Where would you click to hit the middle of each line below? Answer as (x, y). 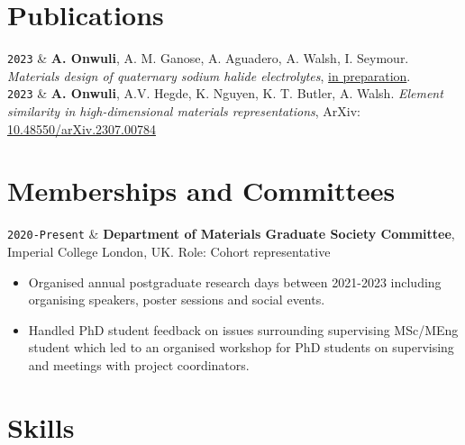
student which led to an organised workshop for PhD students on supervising (241, 347)
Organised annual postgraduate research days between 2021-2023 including (235, 282)
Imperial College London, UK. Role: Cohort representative (169, 251)
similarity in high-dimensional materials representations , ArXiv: (184, 111)
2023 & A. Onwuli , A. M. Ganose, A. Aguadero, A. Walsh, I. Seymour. (208, 58)
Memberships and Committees (201, 191)
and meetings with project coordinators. (139, 364)
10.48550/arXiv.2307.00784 (82, 128)
